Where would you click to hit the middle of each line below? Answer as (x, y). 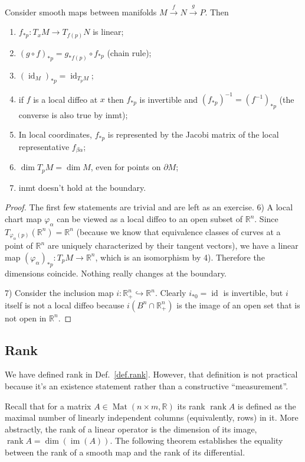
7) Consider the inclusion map (59, 293)
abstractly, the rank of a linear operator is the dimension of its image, (131, 429)
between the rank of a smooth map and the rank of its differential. (125, 452)
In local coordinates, (55, 134)
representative (44, 146)
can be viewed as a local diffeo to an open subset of (150, 219)
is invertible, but (253, 293)
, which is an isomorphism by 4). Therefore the (180, 257)
